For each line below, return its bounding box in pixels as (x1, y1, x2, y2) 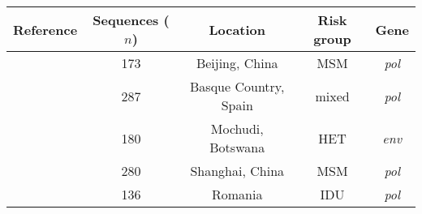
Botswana (209, 138, 265, 156)
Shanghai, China (190, 161, 285, 180)
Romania (212, 185, 263, 203)
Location (209, 19, 266, 39)
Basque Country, (190, 77, 285, 96)
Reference (13, 19, 78, 39)
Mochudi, (210, 119, 264, 138)
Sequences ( (93, 11, 170, 29)
